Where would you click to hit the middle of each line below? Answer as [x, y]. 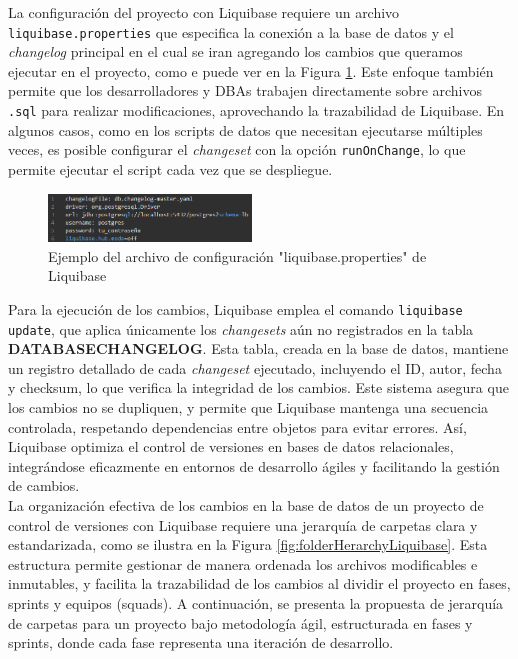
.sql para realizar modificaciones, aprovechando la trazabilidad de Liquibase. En [256, 110]
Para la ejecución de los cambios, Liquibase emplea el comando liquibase [235, 308]
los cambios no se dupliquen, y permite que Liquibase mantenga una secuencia [248, 407]
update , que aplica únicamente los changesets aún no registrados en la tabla [241, 328]
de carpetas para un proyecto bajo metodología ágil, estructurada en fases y [240, 622]
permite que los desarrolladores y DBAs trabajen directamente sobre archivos [245, 90]
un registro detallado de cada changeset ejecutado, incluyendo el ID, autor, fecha [255, 367]
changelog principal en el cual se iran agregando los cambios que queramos [235, 51]
